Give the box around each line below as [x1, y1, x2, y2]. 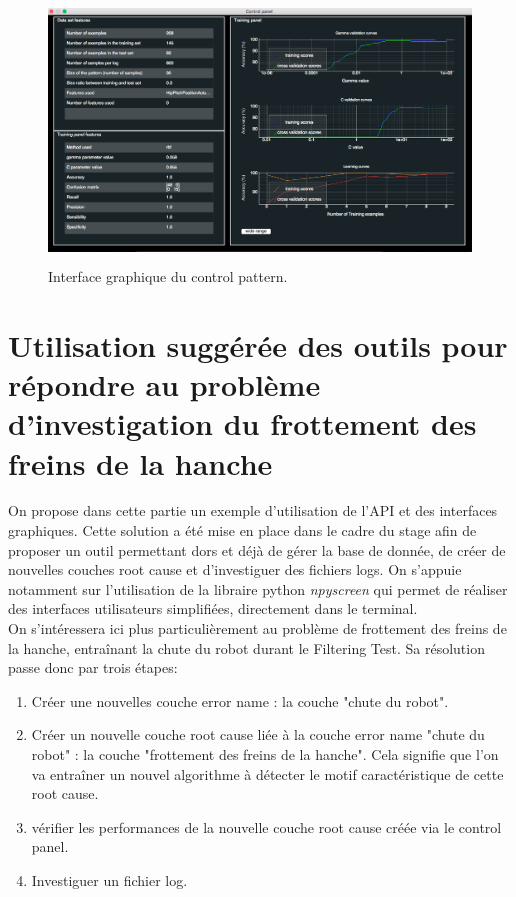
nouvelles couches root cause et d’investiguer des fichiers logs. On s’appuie [8, 559, 462, 580]
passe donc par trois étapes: [8, 657, 178, 678]
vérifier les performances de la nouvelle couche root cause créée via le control [31, 816, 502, 837]
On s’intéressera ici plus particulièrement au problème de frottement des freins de [8, 618, 507, 638]
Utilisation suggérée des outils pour [8, 324, 508, 365]
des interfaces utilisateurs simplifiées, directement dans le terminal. [8, 598, 418, 619]
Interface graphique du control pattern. [48, 266, 288, 287]
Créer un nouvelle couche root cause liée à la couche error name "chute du [31, 724, 485, 745]
